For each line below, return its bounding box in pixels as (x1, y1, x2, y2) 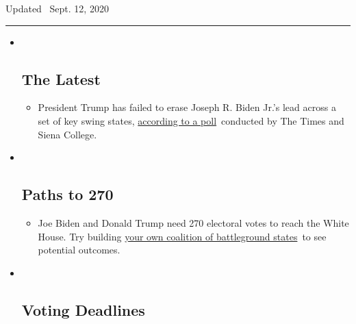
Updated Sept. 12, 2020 (5, 1, 109, 15)
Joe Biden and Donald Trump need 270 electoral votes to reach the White (38, 215, 349, 229)
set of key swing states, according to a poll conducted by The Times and (38, 113, 344, 127)
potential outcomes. (38, 242, 120, 257)
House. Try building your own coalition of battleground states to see (38, 229, 327, 243)
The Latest (21, 68, 101, 89)
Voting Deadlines (21, 299, 145, 320)
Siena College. (38, 127, 97, 141)
